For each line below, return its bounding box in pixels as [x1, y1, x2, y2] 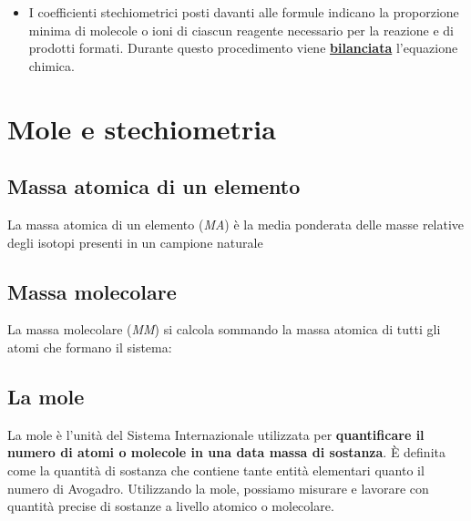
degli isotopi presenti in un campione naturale [7, 232, 263, 251]
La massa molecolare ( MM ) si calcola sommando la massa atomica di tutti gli [7, 320, 441, 339]
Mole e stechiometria [7, 109, 276, 147]
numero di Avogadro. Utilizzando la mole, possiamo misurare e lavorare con [7, 478, 429, 497]
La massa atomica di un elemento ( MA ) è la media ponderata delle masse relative [7, 214, 465, 233]
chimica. [28, 56, 75, 75]
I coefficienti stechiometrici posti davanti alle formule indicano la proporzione [28, 3, 459, 21]
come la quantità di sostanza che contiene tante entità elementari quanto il [7, 460, 425, 479]
